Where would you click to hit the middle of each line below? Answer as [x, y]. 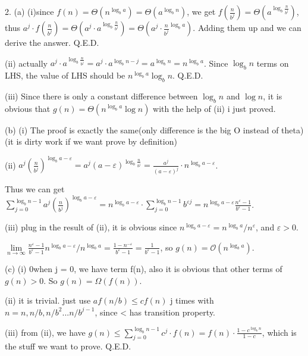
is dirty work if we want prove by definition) [97, 141]
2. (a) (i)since [29, 11]
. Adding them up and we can [247, 27]
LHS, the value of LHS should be [65, 75]
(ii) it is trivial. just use [48, 300]
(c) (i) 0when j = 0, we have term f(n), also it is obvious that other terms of [144, 269]
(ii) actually [26, 63]
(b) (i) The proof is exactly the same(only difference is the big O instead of [142, 129]
